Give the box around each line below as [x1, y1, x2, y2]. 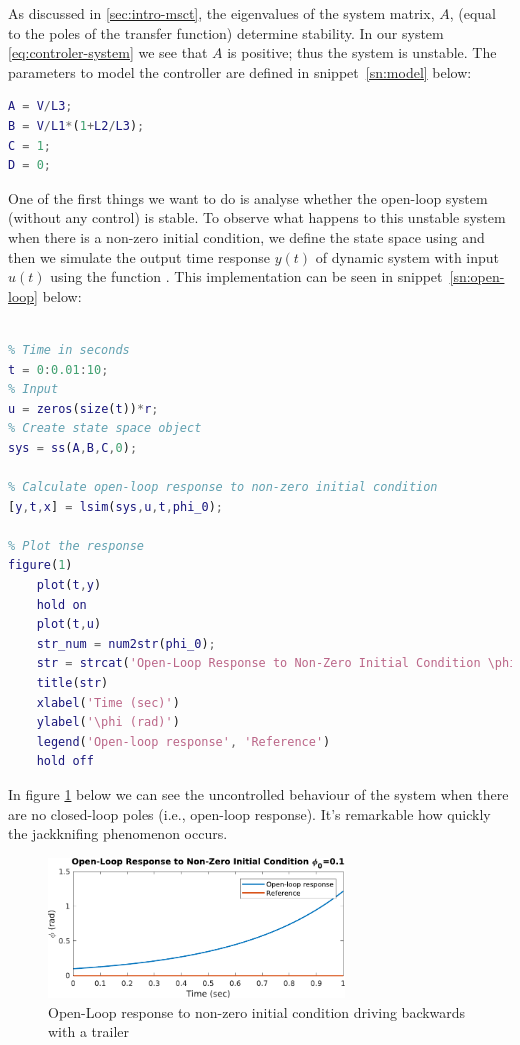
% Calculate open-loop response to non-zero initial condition [8, 480, 438, 495]
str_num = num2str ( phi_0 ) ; [36, 636, 216, 651]
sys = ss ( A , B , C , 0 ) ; [8, 440, 138, 455]
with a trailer [48, 1021, 129, 1042]
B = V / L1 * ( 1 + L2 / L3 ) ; [8, 118, 145, 133]
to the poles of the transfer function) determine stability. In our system [8, 22, 444, 43]
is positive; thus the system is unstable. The [227, 42, 497, 63]
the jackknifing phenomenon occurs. [8, 823, 228, 844]
